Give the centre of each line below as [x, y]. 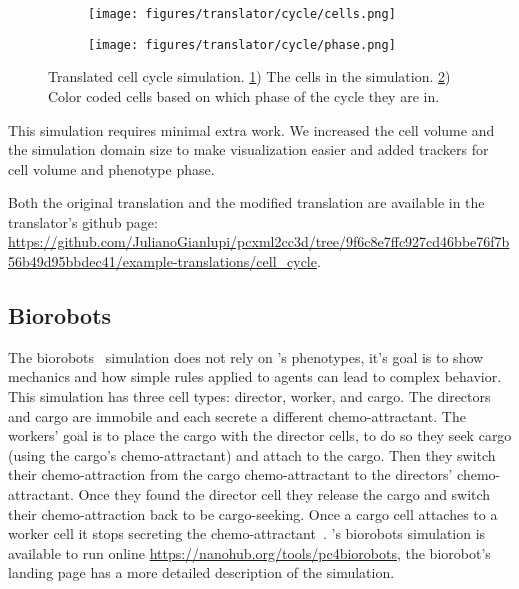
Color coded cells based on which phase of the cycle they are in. [244, 95]
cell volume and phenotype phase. [111, 168]
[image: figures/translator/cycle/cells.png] [242, 14]
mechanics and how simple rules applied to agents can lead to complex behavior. [255, 376]
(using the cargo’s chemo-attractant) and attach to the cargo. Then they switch [252, 454]
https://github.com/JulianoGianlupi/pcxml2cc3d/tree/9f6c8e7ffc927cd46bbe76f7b [259, 241]
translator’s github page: [83, 221]
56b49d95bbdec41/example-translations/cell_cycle [162, 261]
